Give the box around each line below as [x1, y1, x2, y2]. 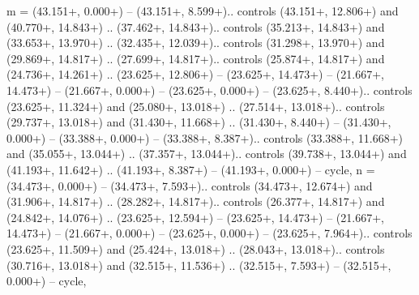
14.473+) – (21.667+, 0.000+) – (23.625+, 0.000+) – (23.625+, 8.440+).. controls [6, 81, 413, 98]
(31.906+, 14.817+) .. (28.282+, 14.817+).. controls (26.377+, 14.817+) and [6, 193, 385, 210]
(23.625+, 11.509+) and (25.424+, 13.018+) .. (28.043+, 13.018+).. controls [6, 240, 385, 257]
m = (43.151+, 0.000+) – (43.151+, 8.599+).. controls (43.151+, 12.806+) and [6, 2, 399, 19]
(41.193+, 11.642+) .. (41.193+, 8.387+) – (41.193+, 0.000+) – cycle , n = [6, 160, 375, 177]
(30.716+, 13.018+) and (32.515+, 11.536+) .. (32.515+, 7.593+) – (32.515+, [6, 256, 391, 273]
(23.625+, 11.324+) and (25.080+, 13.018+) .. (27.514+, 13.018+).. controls [6, 97, 385, 114]
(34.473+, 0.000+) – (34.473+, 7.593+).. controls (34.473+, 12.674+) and [6, 177, 373, 194]
